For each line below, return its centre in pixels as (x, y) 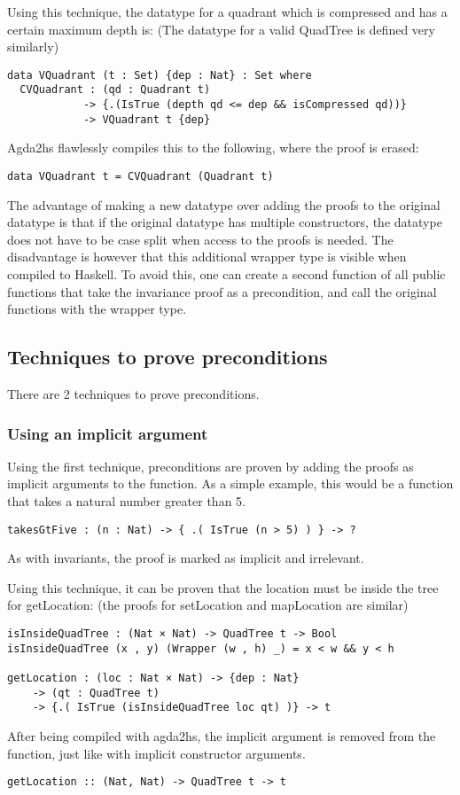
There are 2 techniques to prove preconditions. (133, 394)
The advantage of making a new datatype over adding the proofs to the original (224, 204)
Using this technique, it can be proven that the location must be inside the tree (223, 587)
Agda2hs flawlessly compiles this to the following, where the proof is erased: (213, 148)
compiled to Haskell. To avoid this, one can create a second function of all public (226, 274)
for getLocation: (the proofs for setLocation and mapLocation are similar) (208, 605)
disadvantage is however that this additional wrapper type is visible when (207, 257)
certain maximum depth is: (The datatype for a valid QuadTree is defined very (221, 29)
